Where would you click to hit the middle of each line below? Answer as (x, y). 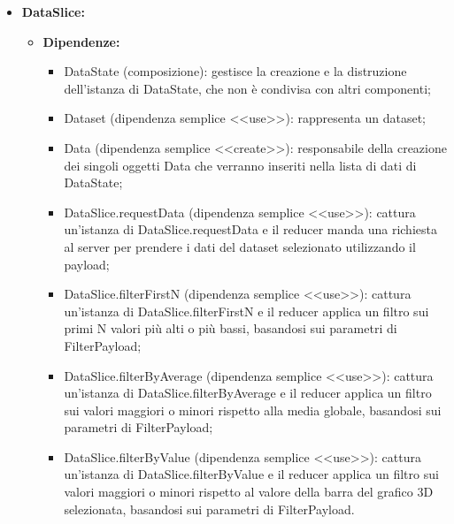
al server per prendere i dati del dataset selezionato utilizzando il (240, 246)
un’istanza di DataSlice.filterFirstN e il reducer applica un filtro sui (246, 311)
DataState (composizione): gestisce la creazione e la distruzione (235, 71)
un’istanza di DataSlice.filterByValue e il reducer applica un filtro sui (251, 474)
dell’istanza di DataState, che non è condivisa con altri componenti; (247, 88)
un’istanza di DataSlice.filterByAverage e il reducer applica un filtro (248, 393)
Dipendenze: (81, 41)
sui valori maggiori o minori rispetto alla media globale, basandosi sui (253, 410)
